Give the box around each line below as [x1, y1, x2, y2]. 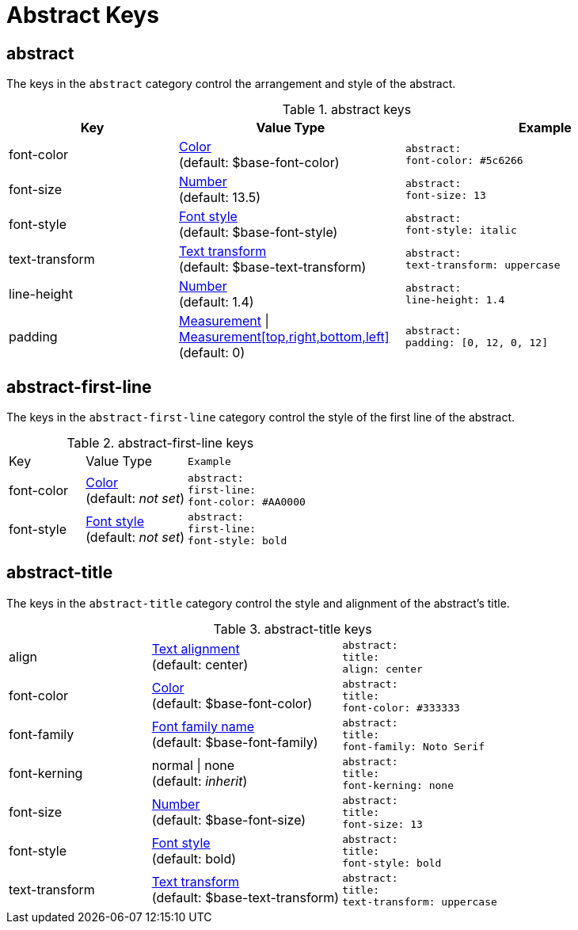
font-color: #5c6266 [405, 154, 523, 167]
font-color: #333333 [342, 701, 460, 714]
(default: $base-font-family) [151, 734, 318, 751]
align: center [342, 662, 423, 675]
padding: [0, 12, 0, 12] [405, 337, 548, 349]
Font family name [151, 718, 255, 735]
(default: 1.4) [179, 294, 254, 311]
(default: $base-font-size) [151, 812, 306, 829]
